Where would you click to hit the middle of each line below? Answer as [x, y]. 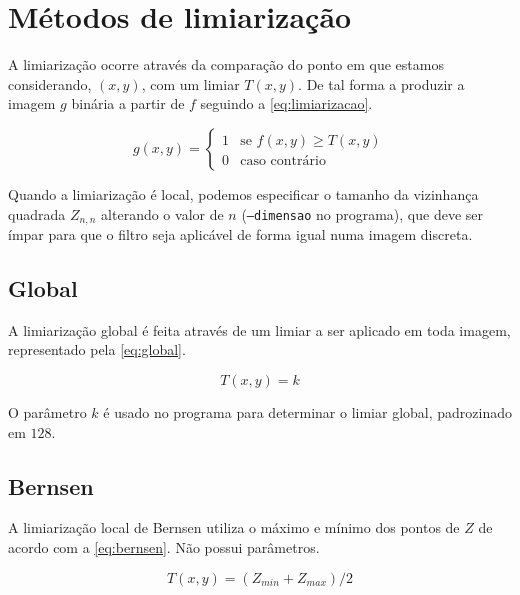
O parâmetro [47, 411]
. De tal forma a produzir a [381, 83]
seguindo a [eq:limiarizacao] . [286, 103]
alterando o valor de [162, 213]
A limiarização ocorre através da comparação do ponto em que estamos [226, 64]
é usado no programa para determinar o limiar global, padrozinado [307, 411]
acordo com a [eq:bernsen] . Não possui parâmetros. [164, 546]
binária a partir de [128, 103]
